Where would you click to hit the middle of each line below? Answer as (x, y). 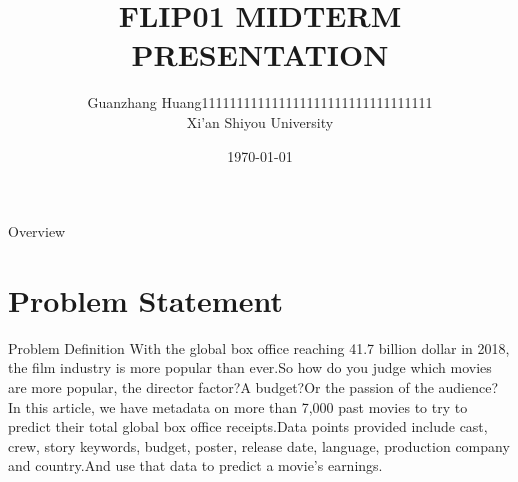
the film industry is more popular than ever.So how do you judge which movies (250, 367)
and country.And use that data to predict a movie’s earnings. (195, 465)
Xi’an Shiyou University (260, 121)
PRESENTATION (260, 54)
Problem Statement (145, 299)
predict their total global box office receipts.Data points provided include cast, (248, 426)
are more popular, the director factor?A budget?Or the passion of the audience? (253, 387)
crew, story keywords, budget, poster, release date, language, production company (259, 445)
